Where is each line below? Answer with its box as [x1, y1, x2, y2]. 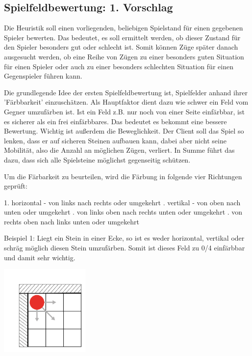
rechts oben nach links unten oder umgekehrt [4, 216, 139, 226]
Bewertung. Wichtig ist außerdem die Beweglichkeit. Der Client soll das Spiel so [4, 126, 244, 136]
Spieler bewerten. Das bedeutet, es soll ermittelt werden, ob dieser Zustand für [4, 32, 241, 42]
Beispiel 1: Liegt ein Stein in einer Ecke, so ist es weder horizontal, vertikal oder [4, 233, 245, 243]
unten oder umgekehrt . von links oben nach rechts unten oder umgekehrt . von [4, 207, 243, 217]
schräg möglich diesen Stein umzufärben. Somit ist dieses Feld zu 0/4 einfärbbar [4, 243, 245, 253]
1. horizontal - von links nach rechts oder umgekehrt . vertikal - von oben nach [4, 197, 241, 207]
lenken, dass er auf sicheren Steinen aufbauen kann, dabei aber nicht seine [4, 135, 227, 145]
